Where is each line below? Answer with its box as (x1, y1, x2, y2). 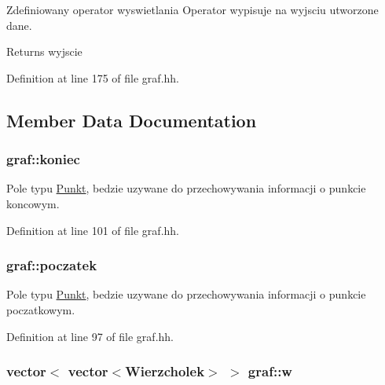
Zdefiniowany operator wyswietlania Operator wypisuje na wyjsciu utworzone (6, 2, 379, 17)
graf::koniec (6, 149, 80, 169)
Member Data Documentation (6, 108, 257, 132)
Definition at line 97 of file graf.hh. (6, 328, 174, 344)
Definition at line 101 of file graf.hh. (6, 222, 179, 238)
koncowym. (6, 195, 60, 211)
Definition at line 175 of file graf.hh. (6, 69, 179, 86)
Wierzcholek (125, 361, 205, 381)
